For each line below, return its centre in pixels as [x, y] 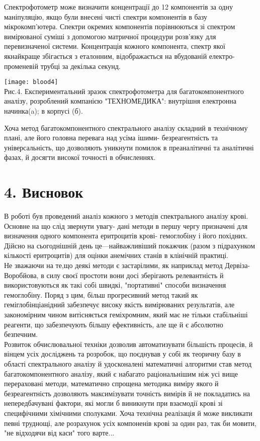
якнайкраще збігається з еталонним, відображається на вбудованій [106, 56]
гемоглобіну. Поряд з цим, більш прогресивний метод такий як [101, 294]
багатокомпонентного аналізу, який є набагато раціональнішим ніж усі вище [121, 373]
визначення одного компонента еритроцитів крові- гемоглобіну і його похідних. [126, 236]
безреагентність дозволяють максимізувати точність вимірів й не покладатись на [127, 393]
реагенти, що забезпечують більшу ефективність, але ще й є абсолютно [114, 324]
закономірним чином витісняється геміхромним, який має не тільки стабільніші [126, 315]
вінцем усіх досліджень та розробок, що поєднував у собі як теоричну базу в [122, 354]
